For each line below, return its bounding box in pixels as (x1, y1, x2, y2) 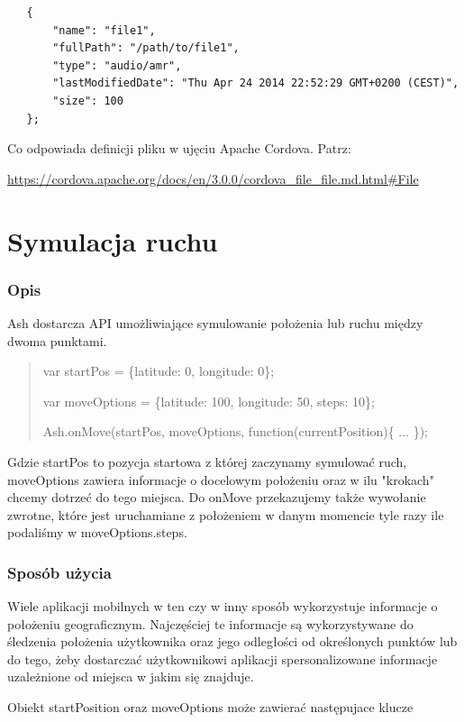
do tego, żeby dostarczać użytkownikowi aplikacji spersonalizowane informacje (7, 649, 438, 668)
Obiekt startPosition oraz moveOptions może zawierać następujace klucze (7, 698, 414, 717)
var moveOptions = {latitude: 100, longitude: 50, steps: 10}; (42, 391, 375, 410)
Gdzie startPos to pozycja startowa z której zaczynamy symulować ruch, (7, 452, 407, 471)
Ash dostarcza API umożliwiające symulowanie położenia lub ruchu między (7, 313, 423, 332)
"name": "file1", (52, 23, 156, 37)
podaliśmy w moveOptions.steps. (7, 523, 187, 542)
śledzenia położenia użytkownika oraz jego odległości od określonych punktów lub (7, 632, 458, 651)
